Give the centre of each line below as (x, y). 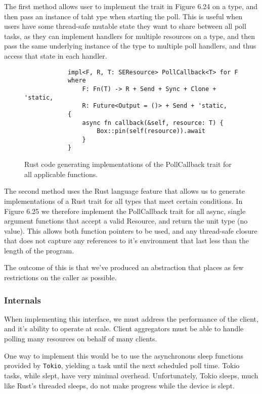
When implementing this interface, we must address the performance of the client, (131, 318)
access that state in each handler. (56, 55)
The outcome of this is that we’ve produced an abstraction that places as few (124, 267)
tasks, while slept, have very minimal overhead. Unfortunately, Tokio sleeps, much (131, 375)
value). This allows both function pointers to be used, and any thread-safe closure (131, 230)
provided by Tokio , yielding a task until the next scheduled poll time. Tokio (122, 365)
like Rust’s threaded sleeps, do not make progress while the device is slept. (119, 385)
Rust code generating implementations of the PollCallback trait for (128, 164)
